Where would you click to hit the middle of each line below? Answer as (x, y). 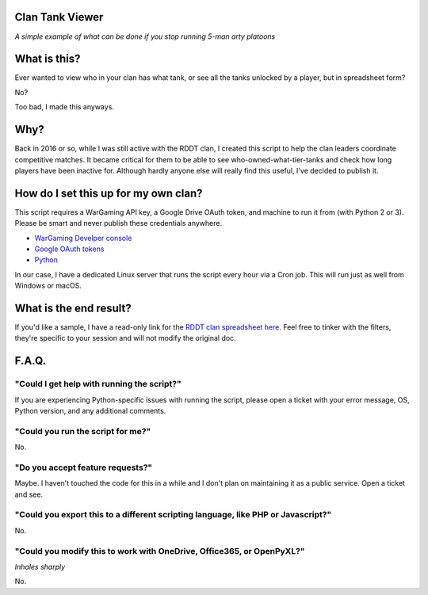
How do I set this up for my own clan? (109, 193)
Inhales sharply (40, 566)
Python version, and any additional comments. (90, 410)
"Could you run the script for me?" (83, 431)
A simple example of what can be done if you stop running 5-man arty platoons (145, 36)
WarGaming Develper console (83, 238)
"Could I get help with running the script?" (98, 384)
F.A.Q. (31, 361)
